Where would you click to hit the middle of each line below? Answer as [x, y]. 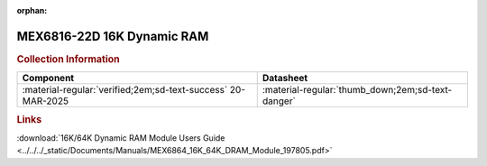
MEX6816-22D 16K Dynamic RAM [113, 36]
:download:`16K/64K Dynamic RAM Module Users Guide [121, 138]
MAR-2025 [46, 101]
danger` [279, 101]
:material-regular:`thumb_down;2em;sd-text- [357, 90]
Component [48, 78]
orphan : [32, 10]
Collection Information [69, 59]
